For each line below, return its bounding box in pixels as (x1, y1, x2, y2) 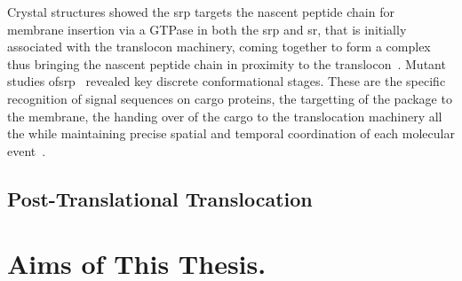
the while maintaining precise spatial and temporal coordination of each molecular (7, 124, 455, 143)
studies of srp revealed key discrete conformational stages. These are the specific (7, 72, 446, 90)
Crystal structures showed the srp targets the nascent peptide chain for (7, 3, 394, 20)
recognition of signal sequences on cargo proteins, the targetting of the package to (7, 89, 452, 107)
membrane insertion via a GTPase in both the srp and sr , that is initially (7, 20, 407, 38)
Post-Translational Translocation (7, 184, 313, 212)
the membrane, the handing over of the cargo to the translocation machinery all (7, 106, 442, 125)
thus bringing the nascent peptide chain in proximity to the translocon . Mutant (7, 54, 446, 73)
